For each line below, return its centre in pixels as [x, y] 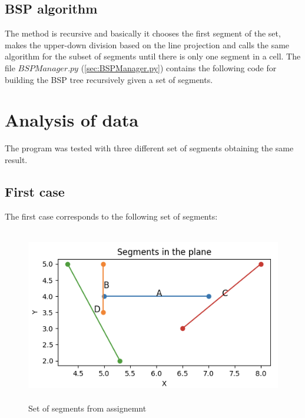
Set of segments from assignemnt [87, 408]
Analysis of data [72, 120]
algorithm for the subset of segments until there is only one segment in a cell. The [153, 56]
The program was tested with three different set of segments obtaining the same [149, 148]
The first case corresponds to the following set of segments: [111, 216]
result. [16, 159]
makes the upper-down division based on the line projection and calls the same [147, 44]
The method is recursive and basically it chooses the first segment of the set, [143, 33]
